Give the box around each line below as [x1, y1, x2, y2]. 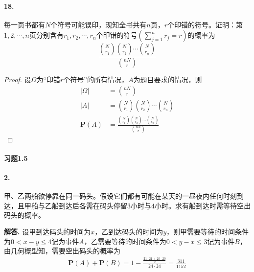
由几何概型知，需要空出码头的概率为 [4, 246, 120, 256]
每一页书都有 [4, 19, 45, 29]
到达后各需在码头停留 [58, 200, 127, 210]
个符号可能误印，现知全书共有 [50, 19, 147, 29]
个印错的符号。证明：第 [167, 19, 243, 29]
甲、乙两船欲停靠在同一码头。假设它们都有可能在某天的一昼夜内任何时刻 [4, 191, 237, 201]
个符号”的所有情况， [63, 74, 128, 85]
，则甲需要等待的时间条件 [166, 226, 249, 236]
